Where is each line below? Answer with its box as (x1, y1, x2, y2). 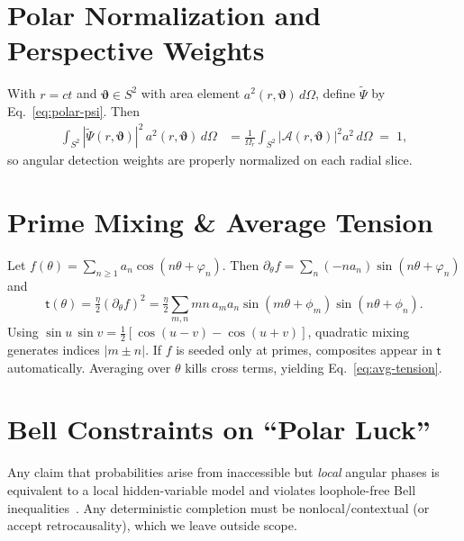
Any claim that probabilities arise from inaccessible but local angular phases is (7, 463, 440, 482)
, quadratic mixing (307, 322, 410, 341)
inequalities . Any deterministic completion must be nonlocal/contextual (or (7, 498, 430, 517)
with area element (141, 84, 241, 103)
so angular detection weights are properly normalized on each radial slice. (7, 150, 413, 169)
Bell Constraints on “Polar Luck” (7, 410, 431, 447)
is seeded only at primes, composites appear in (176, 340, 432, 359)
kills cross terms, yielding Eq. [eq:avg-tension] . (185, 357, 442, 376)
